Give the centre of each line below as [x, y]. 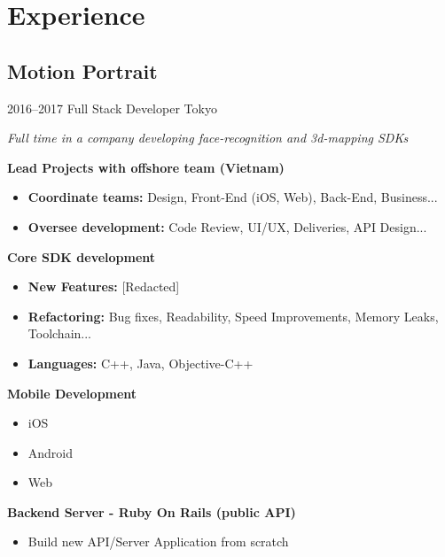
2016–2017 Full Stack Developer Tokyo [112, 108]
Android [51, 452]
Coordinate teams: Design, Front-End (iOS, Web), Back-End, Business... [233, 197]
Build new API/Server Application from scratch [158, 542]
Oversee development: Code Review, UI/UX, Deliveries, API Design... [227, 226]
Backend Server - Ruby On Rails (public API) [152, 511]
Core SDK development [82, 256]
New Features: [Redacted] [104, 286]
